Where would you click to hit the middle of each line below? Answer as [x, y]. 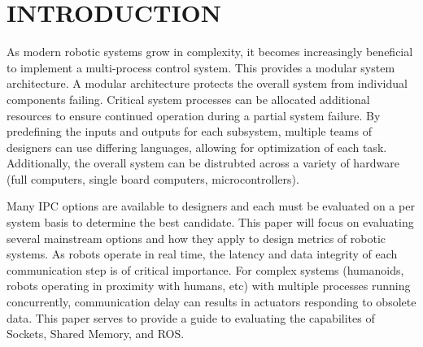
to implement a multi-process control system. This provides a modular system [201, 67]
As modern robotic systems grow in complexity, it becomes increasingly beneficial [210, 52]
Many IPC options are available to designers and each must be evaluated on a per [211, 206]
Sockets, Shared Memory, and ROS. [96, 334]
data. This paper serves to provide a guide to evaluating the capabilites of [191, 317]
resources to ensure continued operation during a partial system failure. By [194, 115]
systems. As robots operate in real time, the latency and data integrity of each [202, 254]
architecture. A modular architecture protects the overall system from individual [207, 83]
